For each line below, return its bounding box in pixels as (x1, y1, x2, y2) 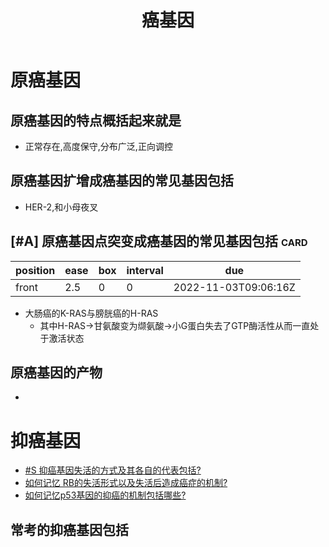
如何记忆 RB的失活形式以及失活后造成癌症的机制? (24, 477, 228, 489)
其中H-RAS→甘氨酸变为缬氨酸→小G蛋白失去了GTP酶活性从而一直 (39, 319, 311, 331)
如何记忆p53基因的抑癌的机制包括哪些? (24, 489, 187, 501)
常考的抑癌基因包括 (10, 521, 129, 538)
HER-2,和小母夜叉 (24, 201, 99, 213)
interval (126, 263, 164, 277)
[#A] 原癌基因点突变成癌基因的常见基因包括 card (10, 233, 308, 250)
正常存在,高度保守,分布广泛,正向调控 (24, 141, 173, 152)
